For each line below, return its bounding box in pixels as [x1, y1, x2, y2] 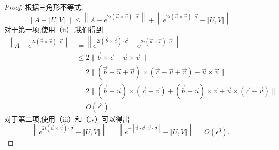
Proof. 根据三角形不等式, [4, 2, 83, 12]
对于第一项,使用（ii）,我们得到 [4, 24, 103, 34]
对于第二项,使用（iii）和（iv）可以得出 [4, 113, 130, 124]
